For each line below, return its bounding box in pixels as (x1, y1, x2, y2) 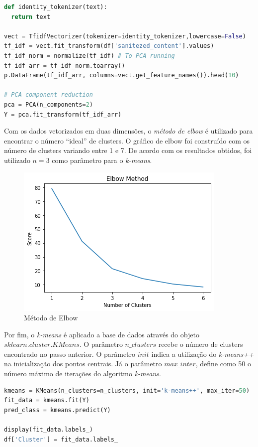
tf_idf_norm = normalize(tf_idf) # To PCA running (4, 52, 175, 59)
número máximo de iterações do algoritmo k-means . (4, 368, 161, 379)
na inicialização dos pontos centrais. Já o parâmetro (4, 358, 162, 369)
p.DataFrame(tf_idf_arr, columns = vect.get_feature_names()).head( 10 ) (4, 72, 239, 79)
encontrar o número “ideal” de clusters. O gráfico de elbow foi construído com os (4, 135, 250, 146)
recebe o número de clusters (158, 339, 243, 349)
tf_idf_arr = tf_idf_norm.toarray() (4, 62, 125, 69)
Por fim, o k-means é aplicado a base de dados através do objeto (4, 329, 199, 339)
